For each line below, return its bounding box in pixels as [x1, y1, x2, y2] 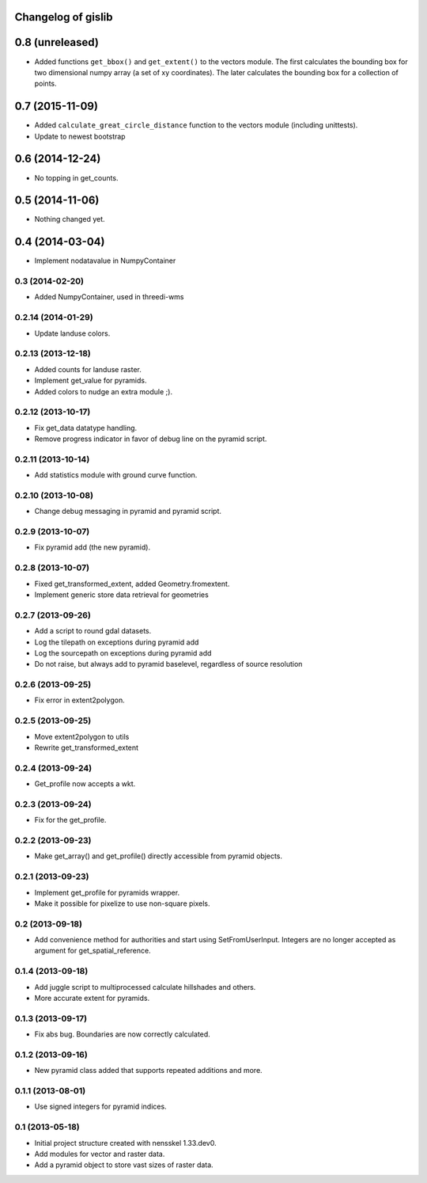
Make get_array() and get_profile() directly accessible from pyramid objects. [34, 851, 283, 861]
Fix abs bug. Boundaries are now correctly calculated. [34, 1029, 211, 1039]
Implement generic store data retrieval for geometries [34, 590, 209, 599]
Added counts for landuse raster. [34, 364, 142, 374]
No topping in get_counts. [34, 173, 119, 182]
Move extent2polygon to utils [34, 732, 130, 741]
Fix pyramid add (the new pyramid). [34, 542, 150, 552]
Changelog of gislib [14, 10, 114, 24]
